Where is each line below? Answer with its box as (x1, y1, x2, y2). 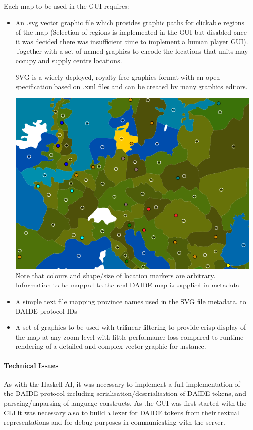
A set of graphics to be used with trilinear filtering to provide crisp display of (15, 322, 246, 332)
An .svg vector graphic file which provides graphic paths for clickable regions (15, 17, 245, 27)
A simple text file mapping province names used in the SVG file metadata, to (15, 296, 246, 306)
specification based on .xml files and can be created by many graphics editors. (15, 81, 248, 91)
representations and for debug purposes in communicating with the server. (4, 417, 225, 427)
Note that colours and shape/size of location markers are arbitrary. (15, 270, 216, 280)
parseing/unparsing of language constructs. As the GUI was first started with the (4, 397, 247, 408)
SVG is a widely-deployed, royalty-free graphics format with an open (15, 72, 220, 82)
